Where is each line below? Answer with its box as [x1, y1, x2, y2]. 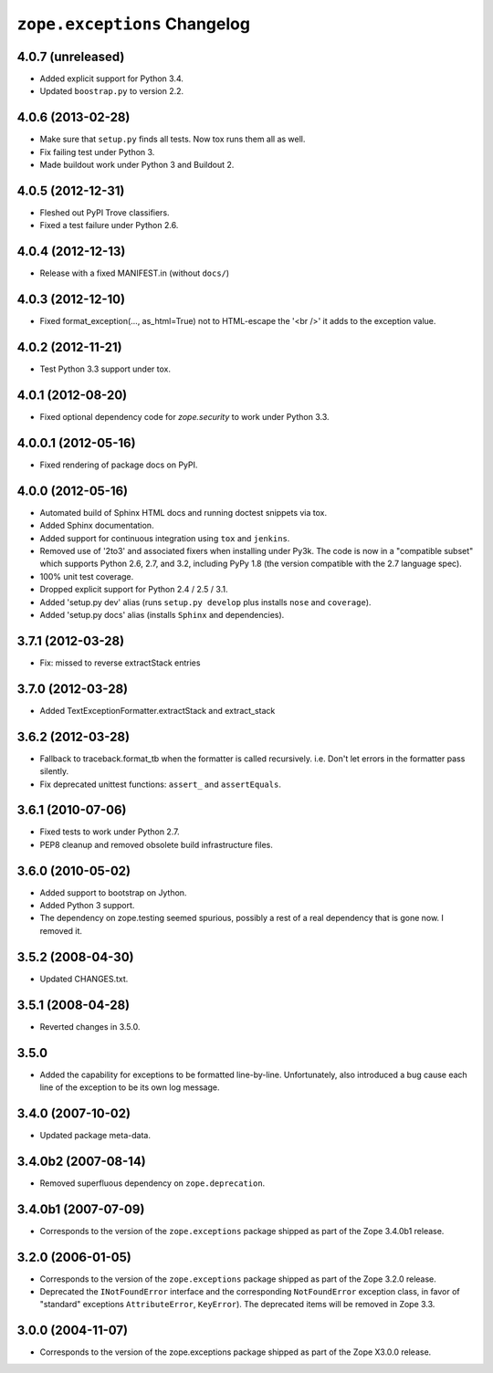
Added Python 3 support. [39, 900, 135, 911]
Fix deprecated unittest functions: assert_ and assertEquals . [39, 779, 282, 790]
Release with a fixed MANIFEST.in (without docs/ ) [39, 267, 230, 278]
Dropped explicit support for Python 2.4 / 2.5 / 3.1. [39, 584, 228, 595]
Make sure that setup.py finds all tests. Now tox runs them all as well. [39, 133, 306, 145]
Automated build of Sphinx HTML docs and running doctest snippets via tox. [39, 507, 328, 518]
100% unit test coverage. [39, 571, 134, 582]
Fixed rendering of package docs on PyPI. [39, 459, 198, 470]
